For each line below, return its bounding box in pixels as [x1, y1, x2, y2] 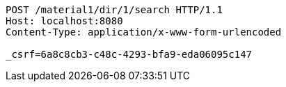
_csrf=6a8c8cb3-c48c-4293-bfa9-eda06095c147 [6, 49, 253, 60]
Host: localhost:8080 [6, 15, 123, 26]
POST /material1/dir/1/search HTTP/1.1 [6, 4, 223, 15]
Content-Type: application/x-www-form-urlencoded [6, 26, 282, 38]
